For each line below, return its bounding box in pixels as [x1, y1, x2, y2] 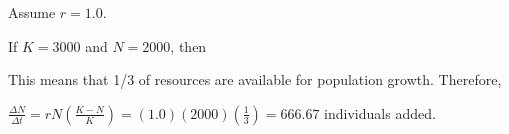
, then [170, 35, 207, 56]
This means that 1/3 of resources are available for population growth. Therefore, [8, 69, 502, 90]
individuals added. [324, 102, 436, 123]
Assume [8, 2, 56, 22]
